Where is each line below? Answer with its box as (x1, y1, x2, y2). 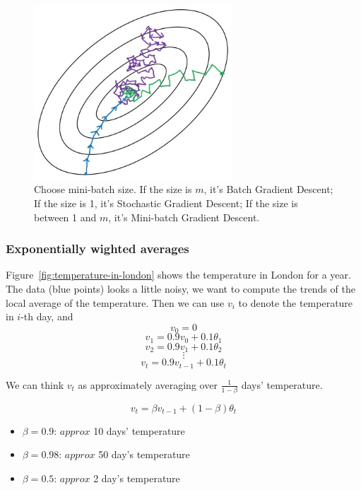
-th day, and (20, 309, 73, 324)
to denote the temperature (238, 295, 353, 310)
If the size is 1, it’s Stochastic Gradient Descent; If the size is (34, 195, 298, 210)
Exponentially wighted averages (6, 240, 189, 257)
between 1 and (34, 209, 97, 224)
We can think (6, 377, 64, 392)
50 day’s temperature (98, 447, 190, 462)
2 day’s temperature (93, 471, 180, 485)
